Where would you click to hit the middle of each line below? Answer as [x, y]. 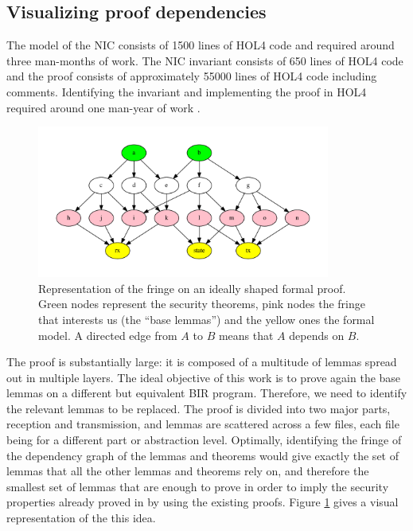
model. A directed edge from [108, 335]
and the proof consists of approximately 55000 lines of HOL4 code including [192, 76]
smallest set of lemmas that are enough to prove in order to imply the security [198, 486]
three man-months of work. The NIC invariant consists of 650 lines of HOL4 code [205, 60]
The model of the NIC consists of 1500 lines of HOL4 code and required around [201, 45]
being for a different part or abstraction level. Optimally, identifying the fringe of [204, 440]
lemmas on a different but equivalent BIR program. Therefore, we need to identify [207, 393]
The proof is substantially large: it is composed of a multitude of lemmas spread [202, 362]
